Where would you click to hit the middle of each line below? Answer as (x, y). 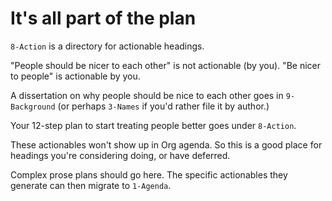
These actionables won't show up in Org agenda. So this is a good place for (166, 144)
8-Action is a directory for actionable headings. (107, 46)
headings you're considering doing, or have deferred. (120, 155)
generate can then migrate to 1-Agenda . (91, 185)
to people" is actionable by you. (75, 76)
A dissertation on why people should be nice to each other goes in (147, 95)
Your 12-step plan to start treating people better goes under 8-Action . (153, 125)
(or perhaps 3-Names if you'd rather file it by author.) (163, 106)
